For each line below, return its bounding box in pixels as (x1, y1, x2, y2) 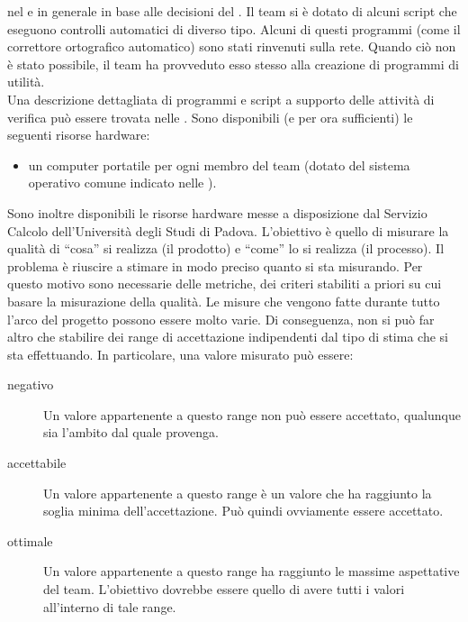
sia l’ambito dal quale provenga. (43, 423, 219, 442)
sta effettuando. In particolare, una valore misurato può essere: (7, 344, 354, 363)
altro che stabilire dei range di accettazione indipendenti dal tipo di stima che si (7, 327, 448, 346)
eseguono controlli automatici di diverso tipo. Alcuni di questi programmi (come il (7, 19, 461, 38)
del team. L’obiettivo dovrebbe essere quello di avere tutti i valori (43, 580, 405, 599)
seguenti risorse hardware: (7, 125, 150, 144)
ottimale (7, 531, 53, 550)
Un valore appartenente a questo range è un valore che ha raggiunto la (43, 483, 432, 502)
